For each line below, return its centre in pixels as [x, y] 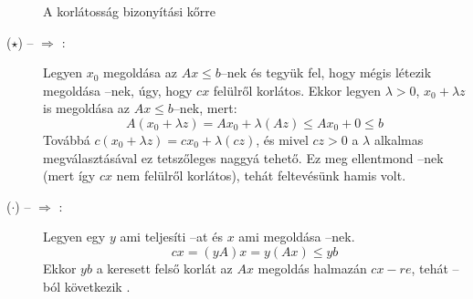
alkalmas [399, 139]
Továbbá [67, 139]
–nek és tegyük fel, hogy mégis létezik [326, 72]
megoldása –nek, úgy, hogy [118, 90]
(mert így [69, 175]
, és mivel [282, 139]
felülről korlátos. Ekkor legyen [297, 90]
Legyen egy [74, 237]
